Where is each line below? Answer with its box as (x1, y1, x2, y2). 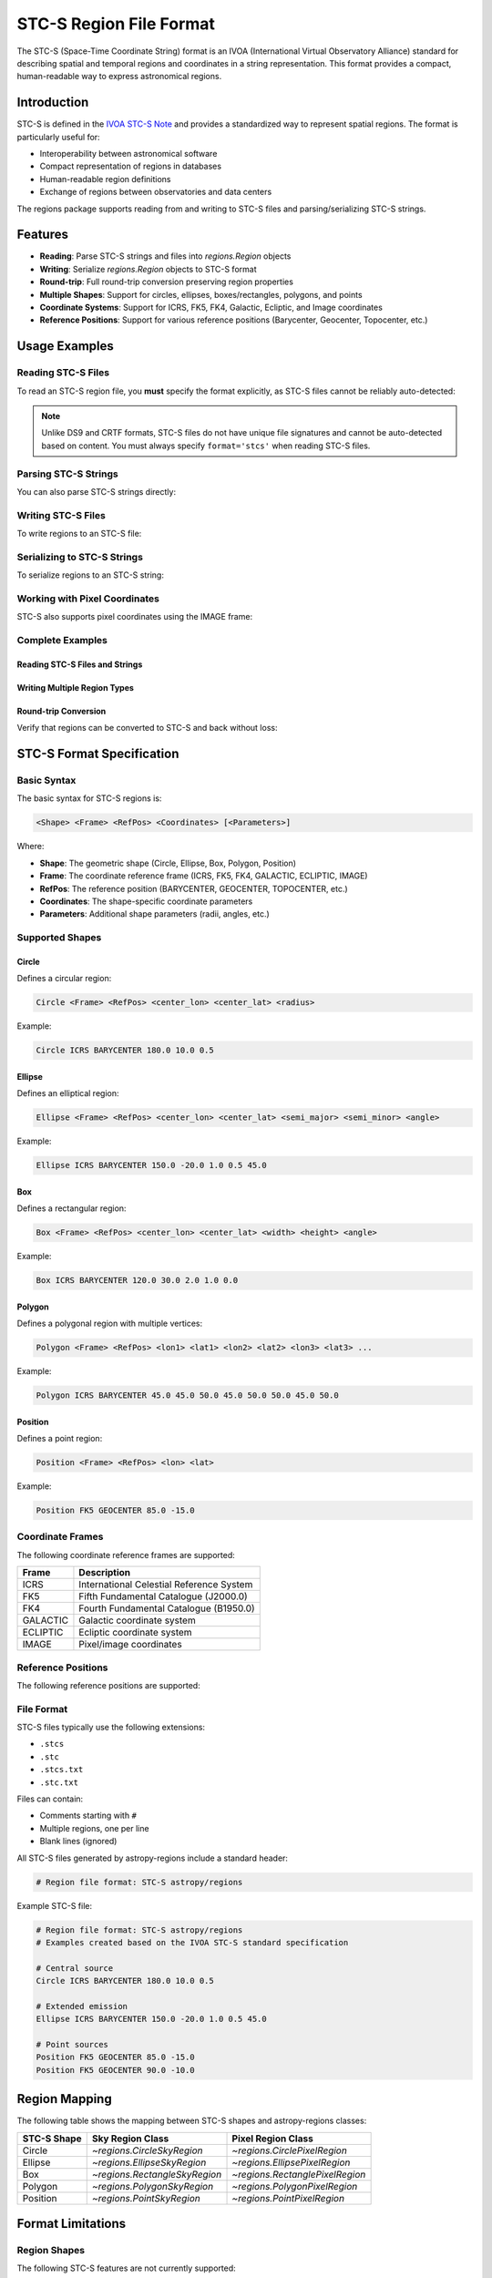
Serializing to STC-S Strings (16, 550, 143, 563)
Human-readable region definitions (39, 173, 171, 184)
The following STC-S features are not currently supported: (16, 2263, 236, 2273)
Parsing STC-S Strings (16, 467, 118, 480)
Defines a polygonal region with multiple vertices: (16, 1318, 203, 1329)
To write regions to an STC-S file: (16, 528, 142, 539)
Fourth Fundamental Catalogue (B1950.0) (78, 1602, 255, 1615)
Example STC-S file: (16, 1900, 93, 1911)
